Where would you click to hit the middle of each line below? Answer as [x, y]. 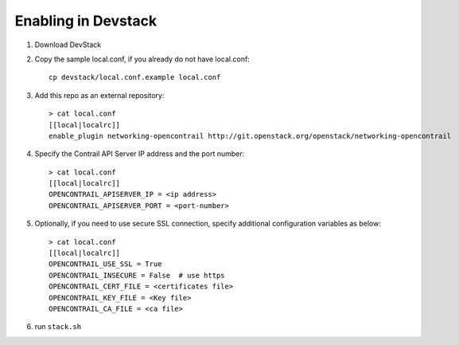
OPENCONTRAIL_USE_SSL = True [105, 264]
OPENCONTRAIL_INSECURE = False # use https [137, 275]
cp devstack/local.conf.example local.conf [135, 77]
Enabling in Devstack [86, 21]
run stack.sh [58, 327]
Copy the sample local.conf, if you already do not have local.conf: [142, 59]
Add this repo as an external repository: [99, 95]
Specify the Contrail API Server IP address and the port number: [140, 154]
